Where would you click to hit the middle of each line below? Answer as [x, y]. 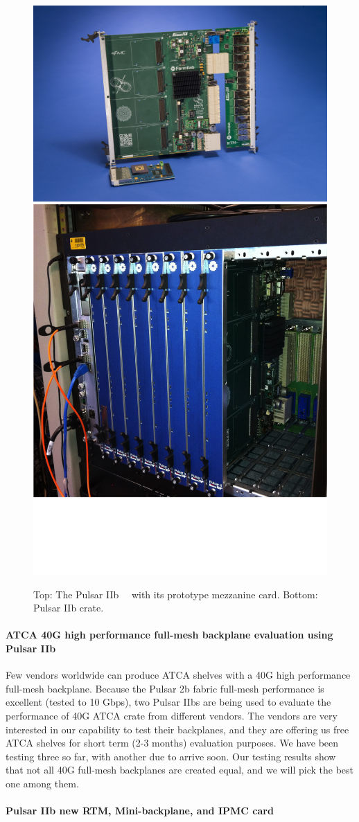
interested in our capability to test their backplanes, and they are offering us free [177, 729]
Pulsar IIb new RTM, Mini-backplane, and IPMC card [140, 811]
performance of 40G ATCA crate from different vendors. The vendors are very [172, 716]
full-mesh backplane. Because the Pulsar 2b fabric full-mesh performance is [165, 688]
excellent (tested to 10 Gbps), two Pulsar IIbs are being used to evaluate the [168, 702]
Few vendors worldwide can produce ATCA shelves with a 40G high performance [178, 675]
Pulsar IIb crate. [69, 608]
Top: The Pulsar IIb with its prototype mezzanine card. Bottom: [176, 594]
